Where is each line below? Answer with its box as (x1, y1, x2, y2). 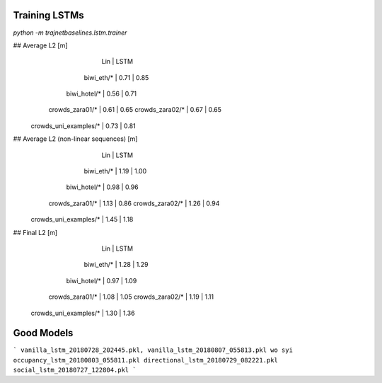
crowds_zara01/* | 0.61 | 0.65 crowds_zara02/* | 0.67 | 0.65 (48, 105, 222, 114)
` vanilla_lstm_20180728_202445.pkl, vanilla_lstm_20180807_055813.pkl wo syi (13, 346, 294, 354)
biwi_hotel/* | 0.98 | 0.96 (66, 183, 139, 191)
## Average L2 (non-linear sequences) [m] (13, 135, 138, 143)
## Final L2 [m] (13, 228, 58, 236)
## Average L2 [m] (13, 41, 68, 50)
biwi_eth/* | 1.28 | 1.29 (83, 261, 149, 269)
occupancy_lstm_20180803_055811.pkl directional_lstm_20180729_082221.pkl (13, 356, 279, 364)
